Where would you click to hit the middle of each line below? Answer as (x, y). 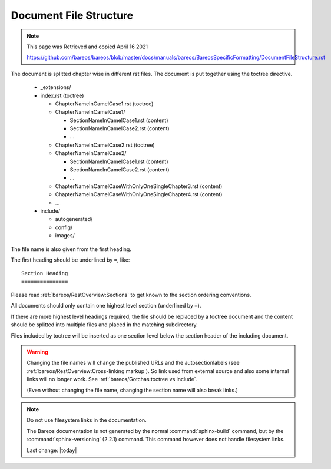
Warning (37, 352)
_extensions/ (56, 87)
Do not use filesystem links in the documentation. (87, 420)
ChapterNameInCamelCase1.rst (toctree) (104, 104)
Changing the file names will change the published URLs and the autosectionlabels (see (133, 363)
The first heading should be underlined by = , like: (70, 260)
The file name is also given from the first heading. (71, 249)
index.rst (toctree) (62, 95)
